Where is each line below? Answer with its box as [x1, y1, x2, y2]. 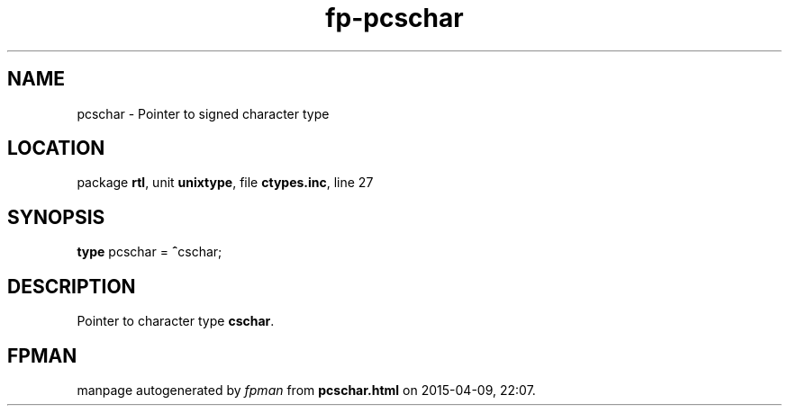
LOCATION [7, 137, 105, 160]
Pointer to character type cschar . [77, 313, 275, 329]
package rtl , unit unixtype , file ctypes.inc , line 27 [77, 175, 374, 191]
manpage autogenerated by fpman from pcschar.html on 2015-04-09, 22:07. [77, 382, 536, 398]
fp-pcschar [325, 3, 464, 33]
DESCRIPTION [7, 274, 136, 298]
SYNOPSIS [7, 205, 105, 229]
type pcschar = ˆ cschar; [77, 244, 222, 260]
